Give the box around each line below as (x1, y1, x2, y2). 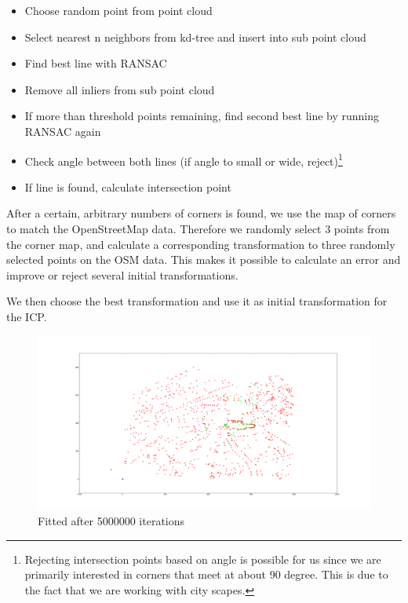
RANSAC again (24, 122, 101, 139)
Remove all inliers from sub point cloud (24, 81, 215, 97)
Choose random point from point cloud (24, 2, 213, 18)
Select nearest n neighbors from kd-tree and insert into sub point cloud (24, 28, 366, 45)
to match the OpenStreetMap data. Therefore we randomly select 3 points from (6, 221, 390, 236)
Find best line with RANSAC (24, 55, 167, 71)
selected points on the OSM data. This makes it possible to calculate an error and (6, 251, 401, 268)
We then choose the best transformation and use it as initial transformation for (6, 293, 388, 309)
